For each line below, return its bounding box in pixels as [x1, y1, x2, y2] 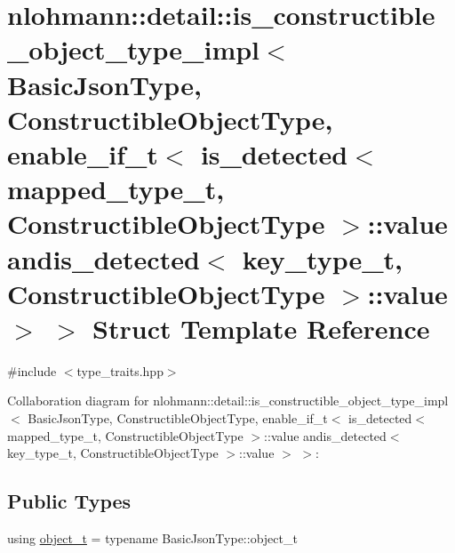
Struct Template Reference [92, 309, 430, 346]
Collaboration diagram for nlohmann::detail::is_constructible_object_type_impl [7, 391, 449, 410]
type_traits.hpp [76, 361, 164, 380]
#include [7, 361, 57, 380]
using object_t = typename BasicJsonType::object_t [7, 528, 298, 547]
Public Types [7, 487, 132, 515]
